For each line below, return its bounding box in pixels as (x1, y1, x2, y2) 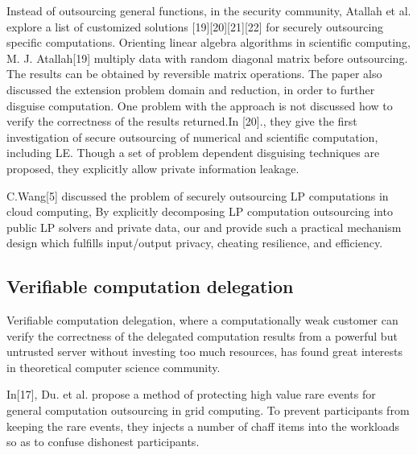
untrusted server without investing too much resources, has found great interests (6, 343, 403, 360)
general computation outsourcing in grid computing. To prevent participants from (6, 402, 410, 419)
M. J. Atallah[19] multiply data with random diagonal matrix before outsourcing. (6, 49, 408, 66)
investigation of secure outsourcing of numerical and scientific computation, (6, 128, 378, 145)
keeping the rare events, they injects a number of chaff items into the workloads (6, 417, 400, 434)
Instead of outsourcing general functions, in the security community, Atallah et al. (6, 2, 411, 19)
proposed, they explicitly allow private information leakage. (6, 159, 299, 176)
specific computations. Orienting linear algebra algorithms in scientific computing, (6, 34, 411, 51)
